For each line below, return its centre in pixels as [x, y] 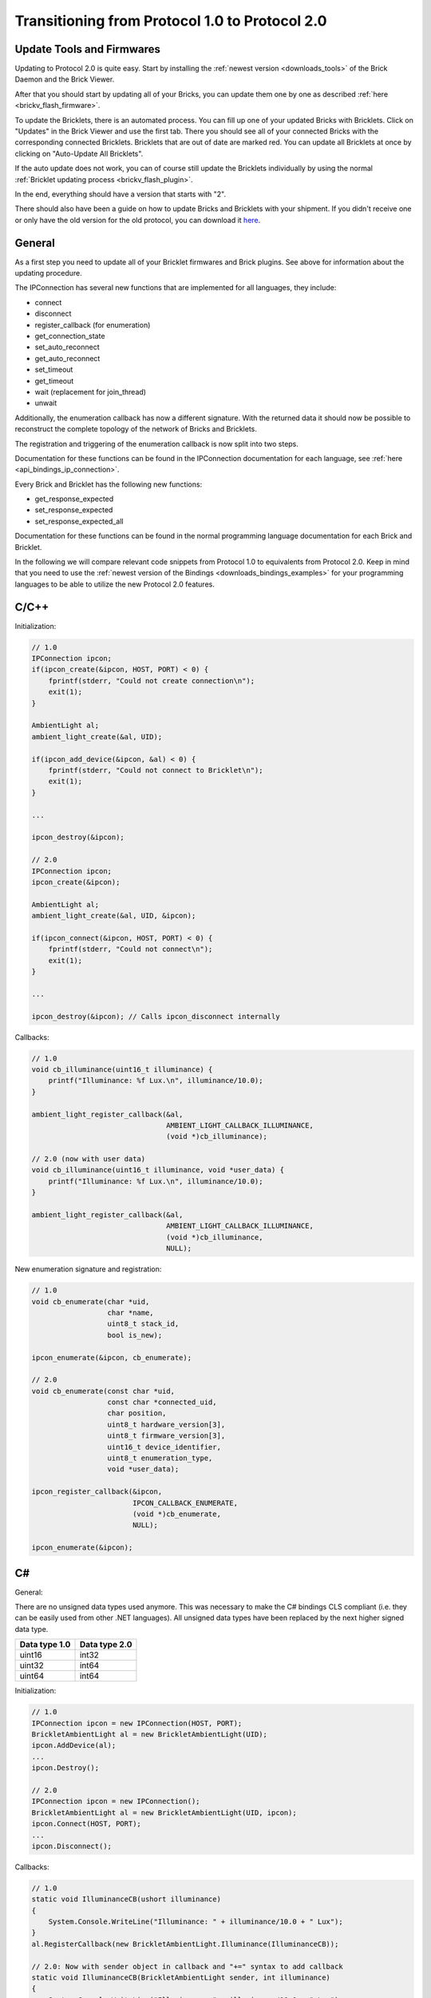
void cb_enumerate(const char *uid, [103, 1391]
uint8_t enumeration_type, [160, 1458]
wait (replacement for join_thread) [91, 392]
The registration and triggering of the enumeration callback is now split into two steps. [157, 444]
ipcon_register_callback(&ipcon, [97, 1492]
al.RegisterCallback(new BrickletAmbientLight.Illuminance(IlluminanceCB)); [185, 1944]
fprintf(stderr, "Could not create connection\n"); [152, 681]
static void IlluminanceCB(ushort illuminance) [126, 1899]
